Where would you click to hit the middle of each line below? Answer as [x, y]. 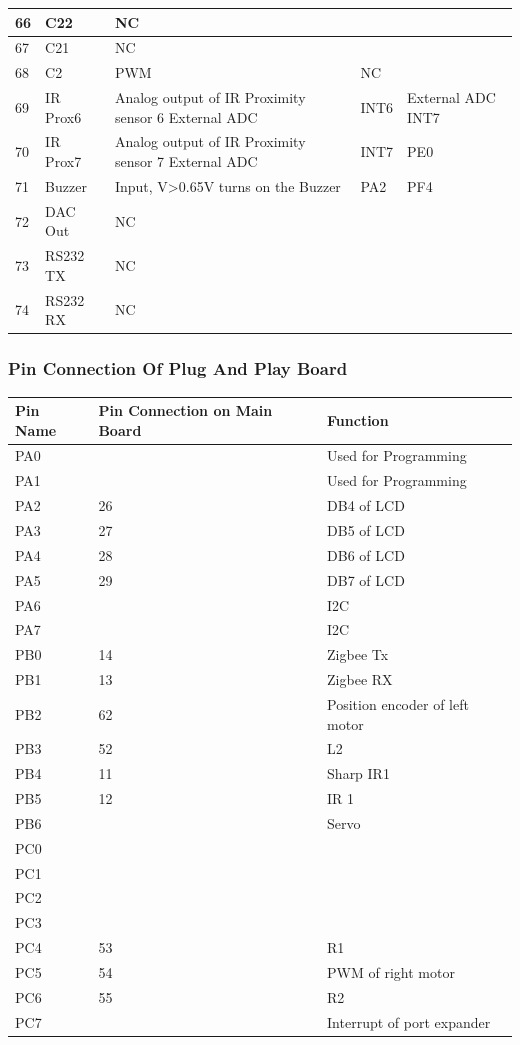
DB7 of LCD [366, 579]
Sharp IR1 [358, 773]
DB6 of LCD [366, 554]
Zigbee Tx [358, 654]
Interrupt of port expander [409, 1021]
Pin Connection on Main [185, 410]
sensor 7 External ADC [186, 161]
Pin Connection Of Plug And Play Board [178, 368]
